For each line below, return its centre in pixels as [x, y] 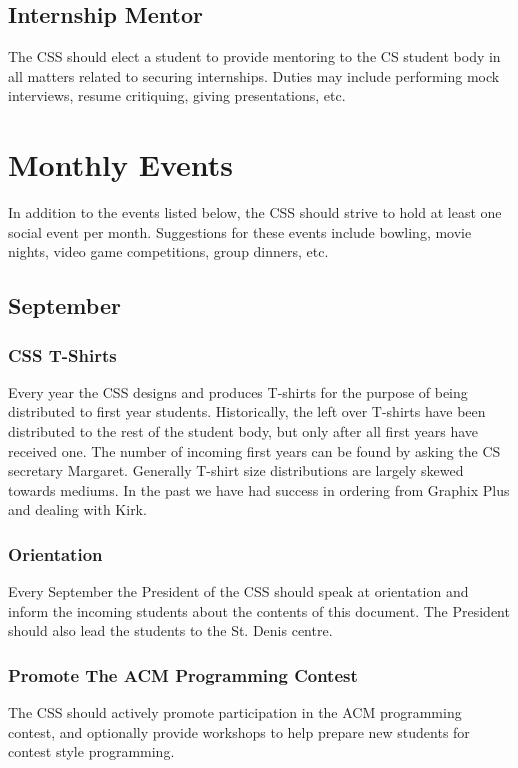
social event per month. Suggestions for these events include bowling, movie [240, 231]
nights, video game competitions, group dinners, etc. [168, 251]
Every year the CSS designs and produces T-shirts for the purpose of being [238, 391]
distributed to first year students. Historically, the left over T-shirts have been [247, 411]
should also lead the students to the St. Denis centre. [170, 630]
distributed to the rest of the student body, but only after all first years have [243, 431]
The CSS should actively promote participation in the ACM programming [235, 712]
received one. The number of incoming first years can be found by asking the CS [254, 450]
